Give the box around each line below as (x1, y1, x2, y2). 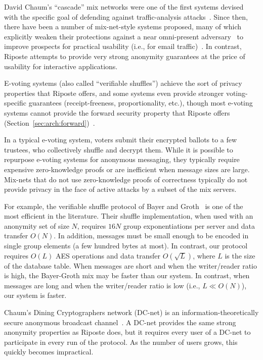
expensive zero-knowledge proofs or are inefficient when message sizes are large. (4, 164, 250, 174)
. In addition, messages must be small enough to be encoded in (54, 230, 249, 241)
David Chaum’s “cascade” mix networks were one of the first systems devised (4, 2, 244, 12)
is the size (225, 250, 255, 261)
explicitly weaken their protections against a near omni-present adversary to (4, 31, 244, 41)
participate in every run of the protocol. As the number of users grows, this (4, 336, 238, 347)
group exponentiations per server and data (123, 220, 255, 231)
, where (193, 250, 215, 261)
